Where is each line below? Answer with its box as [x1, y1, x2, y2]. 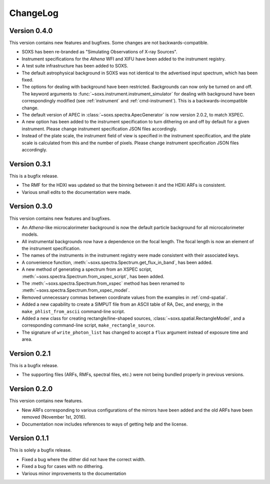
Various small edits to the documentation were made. [21, 189, 131, 195]
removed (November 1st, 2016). [21, 414, 87, 420]
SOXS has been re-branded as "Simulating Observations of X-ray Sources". [21, 49, 177, 55]
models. [21, 231, 38, 237]
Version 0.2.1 [9, 349, 51, 358]
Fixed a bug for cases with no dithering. [21, 464, 103, 470]
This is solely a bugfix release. [9, 447, 72, 453]
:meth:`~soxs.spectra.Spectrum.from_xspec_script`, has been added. [21, 273, 164, 279]
